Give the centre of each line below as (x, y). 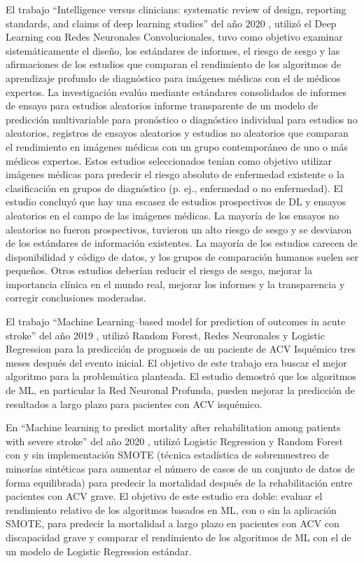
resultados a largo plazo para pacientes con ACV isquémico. (134, 403)
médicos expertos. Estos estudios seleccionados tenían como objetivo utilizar (169, 160)
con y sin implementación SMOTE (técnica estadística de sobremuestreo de (167, 455)
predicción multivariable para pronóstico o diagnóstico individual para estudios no (182, 119)
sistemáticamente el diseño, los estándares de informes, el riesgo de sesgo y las (173, 50)
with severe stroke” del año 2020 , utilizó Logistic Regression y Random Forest (175, 441)
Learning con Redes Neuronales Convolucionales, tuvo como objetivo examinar (174, 37)
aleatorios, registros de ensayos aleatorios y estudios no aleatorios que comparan (177, 133)
